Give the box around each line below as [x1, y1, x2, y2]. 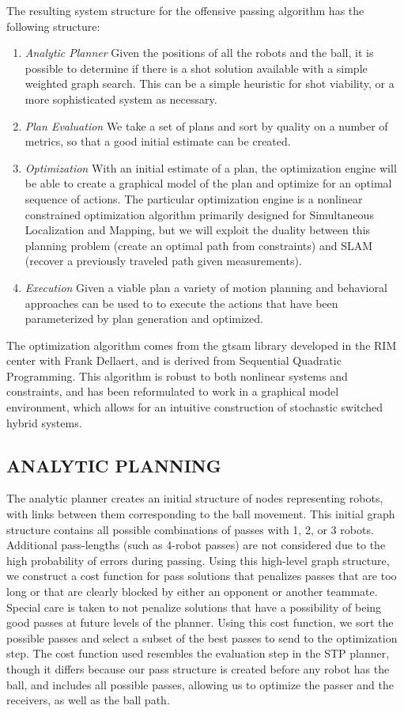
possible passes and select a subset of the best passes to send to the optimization [6, 629, 398, 646]
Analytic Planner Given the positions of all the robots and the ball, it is [25, 44, 374, 61]
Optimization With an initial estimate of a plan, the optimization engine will [25, 159, 397, 176]
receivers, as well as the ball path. [6, 692, 170, 708]
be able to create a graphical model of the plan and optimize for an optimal [25, 175, 392, 192]
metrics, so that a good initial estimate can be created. [25, 133, 291, 150]
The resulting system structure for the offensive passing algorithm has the [6, 2, 364, 18]
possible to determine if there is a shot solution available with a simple [25, 59, 368, 76]
